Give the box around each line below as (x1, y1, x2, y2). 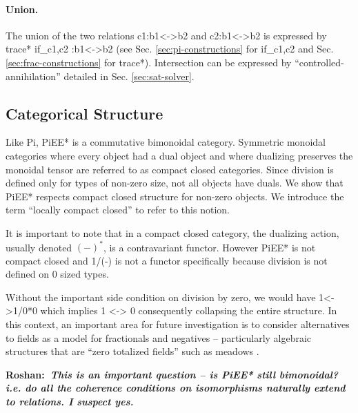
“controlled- (295, 55, 344, 69)
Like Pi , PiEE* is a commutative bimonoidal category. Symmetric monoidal (6, 135, 326, 149)
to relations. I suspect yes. (6, 394, 134, 408)
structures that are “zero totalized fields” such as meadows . (6, 344, 259, 358)
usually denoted (6, 240, 72, 254)
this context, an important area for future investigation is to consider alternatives (6, 317, 350, 331)
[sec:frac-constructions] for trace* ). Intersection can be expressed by (6, 55, 292, 69)
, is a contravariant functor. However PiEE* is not (103, 240, 316, 254)
